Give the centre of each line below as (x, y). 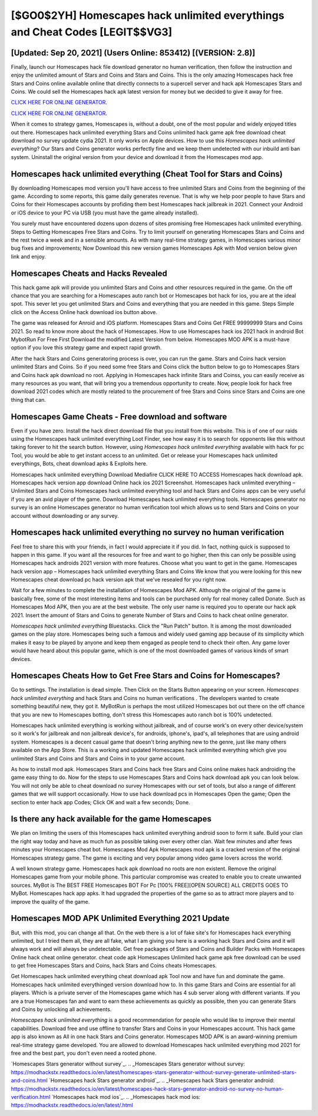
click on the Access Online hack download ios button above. (84, 312)
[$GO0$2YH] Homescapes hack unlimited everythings (148, 15)
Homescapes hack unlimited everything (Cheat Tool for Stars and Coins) (147, 174)
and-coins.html (29, 1081)
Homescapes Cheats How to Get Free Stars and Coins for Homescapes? (146, 676)
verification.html (31, 1097)
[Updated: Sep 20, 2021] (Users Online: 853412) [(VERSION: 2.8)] (133, 53)
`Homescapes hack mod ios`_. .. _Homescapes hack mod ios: (126, 1097)
